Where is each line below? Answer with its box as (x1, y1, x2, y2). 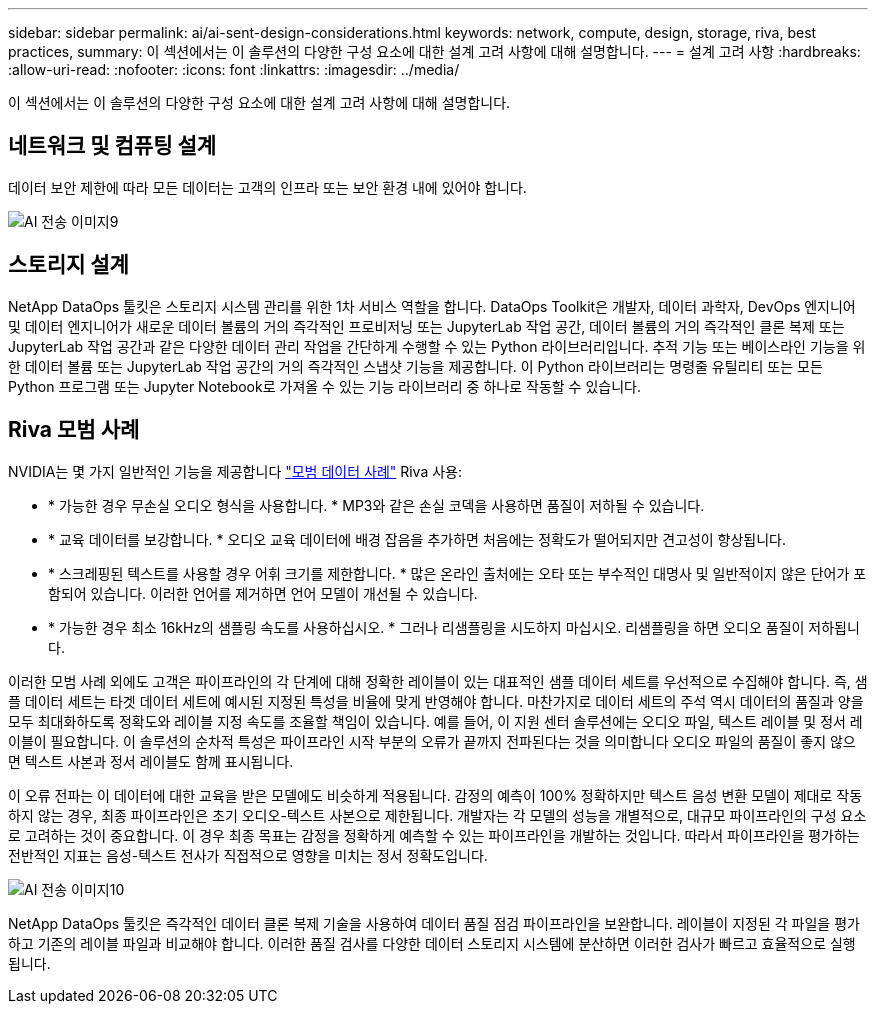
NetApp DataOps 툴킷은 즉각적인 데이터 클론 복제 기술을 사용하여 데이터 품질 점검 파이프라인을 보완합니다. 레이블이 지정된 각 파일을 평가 (8, 914, 860, 932)
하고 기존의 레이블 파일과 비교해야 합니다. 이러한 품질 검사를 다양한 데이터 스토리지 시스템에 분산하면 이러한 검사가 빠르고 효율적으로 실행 (8, 934, 856, 952)
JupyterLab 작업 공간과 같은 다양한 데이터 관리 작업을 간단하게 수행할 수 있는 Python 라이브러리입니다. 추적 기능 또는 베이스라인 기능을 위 (8, 337, 866, 355)
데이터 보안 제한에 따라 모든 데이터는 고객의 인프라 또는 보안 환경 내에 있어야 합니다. (8, 178, 527, 196)
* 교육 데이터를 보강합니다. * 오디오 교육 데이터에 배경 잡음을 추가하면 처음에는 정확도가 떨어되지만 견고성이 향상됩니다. (48, 530, 787, 548)
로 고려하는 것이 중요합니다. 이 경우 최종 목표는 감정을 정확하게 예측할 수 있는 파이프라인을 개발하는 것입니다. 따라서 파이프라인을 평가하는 (8, 826, 860, 844)
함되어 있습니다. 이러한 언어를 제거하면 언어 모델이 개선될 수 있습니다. (48, 584, 478, 602)
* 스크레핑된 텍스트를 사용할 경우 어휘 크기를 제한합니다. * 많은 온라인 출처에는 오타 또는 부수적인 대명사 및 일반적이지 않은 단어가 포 (48, 564, 867, 582)
